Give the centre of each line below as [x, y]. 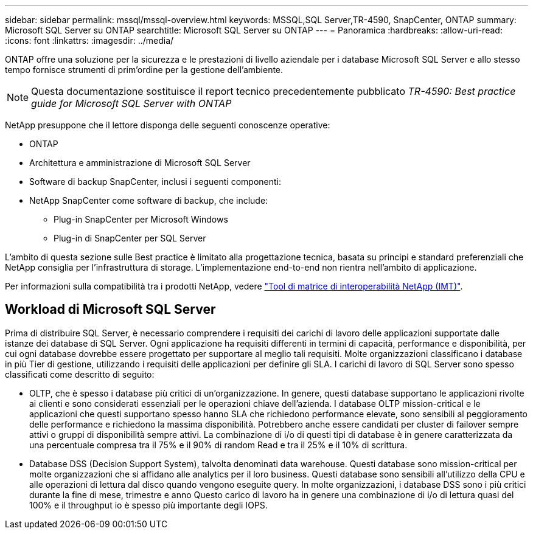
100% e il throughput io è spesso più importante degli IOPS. [148, 505]
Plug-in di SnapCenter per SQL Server [130, 238]
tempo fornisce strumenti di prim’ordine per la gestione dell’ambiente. [144, 70]
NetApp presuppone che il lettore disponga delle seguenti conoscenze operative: [168, 125]
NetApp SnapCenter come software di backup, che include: [149, 200]
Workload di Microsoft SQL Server [110, 310]
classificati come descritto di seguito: [80, 374]
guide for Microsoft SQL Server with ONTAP [131, 103]
